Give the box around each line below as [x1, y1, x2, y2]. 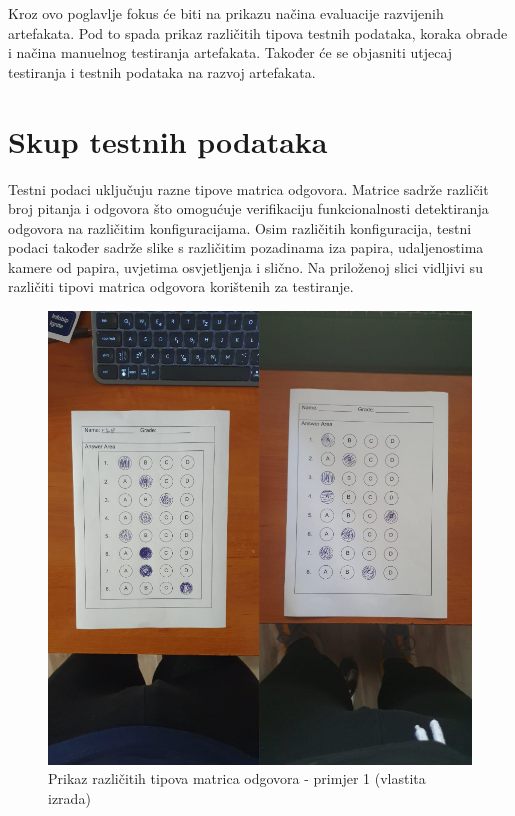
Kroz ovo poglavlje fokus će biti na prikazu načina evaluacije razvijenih [8, 3, 444, 23]
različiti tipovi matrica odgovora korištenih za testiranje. [8, 276, 354, 297]
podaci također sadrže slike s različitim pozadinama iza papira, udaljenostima [8, 237, 484, 258]
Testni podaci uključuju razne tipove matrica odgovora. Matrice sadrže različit [8, 178, 489, 199]
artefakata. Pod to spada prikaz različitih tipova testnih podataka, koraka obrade [8, 22, 508, 43]
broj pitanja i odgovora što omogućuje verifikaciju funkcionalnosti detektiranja [8, 198, 489, 219]
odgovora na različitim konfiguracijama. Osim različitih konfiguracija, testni [8, 217, 472, 238]
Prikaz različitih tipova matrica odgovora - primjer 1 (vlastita [48, 768, 426, 789]
